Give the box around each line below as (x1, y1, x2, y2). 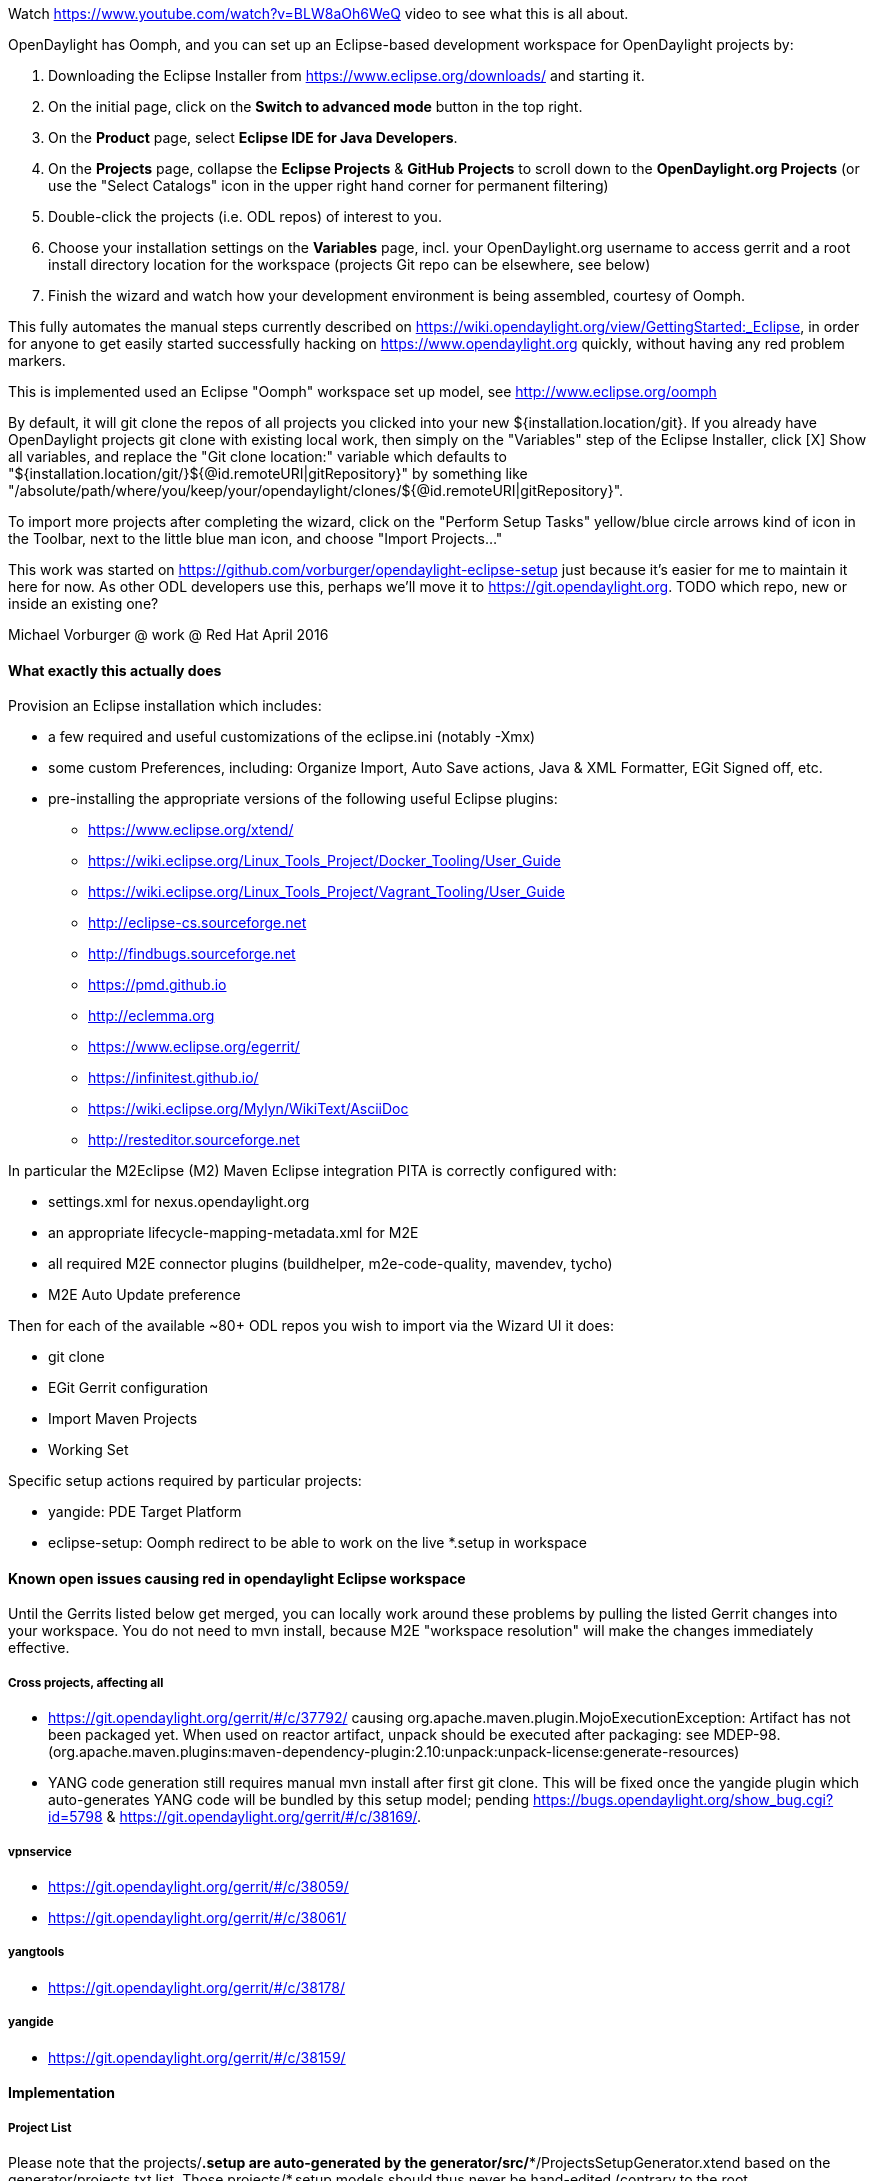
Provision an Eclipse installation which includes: (8, 697, 322, 715)
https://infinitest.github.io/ (88, 1069, 259, 1087)
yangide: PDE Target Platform (48, 1503, 242, 1521)
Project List (8, 2120, 72, 2135)
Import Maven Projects (48, 1410, 198, 1428)
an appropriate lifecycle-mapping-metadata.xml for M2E (48, 1224, 419, 1242)
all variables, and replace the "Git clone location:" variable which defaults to (8, 448, 507, 465)
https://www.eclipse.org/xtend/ (88, 821, 294, 839)
